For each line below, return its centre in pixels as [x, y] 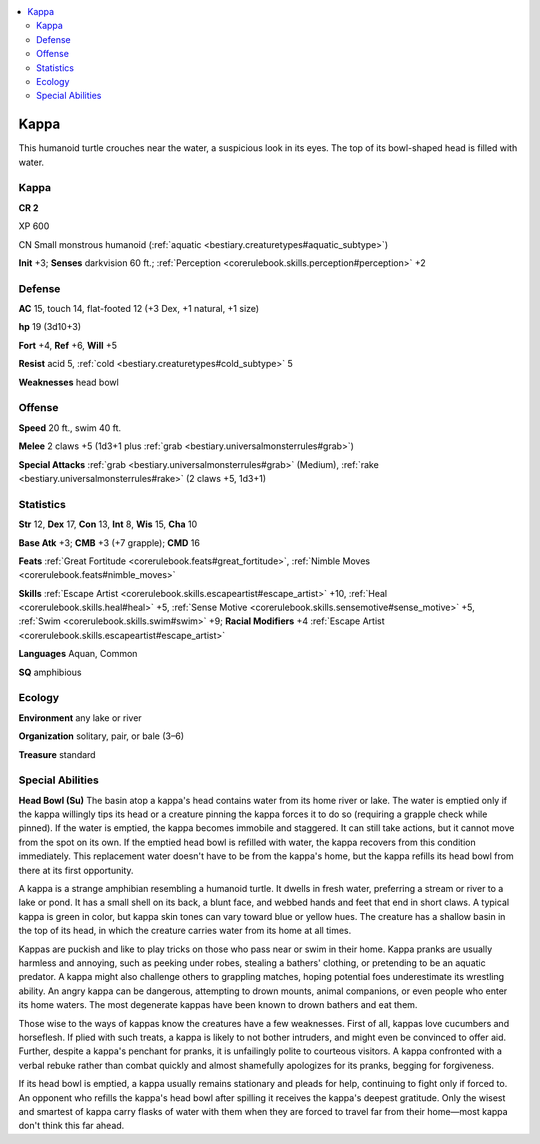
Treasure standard [57, 754]
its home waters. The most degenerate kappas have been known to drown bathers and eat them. [218, 1005]
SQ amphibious [50, 672]
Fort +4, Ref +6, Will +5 [68, 345]
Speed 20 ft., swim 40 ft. [70, 427]
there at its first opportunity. [76, 870]
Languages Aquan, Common [78, 654]
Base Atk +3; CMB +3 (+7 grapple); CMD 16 [109, 542]
